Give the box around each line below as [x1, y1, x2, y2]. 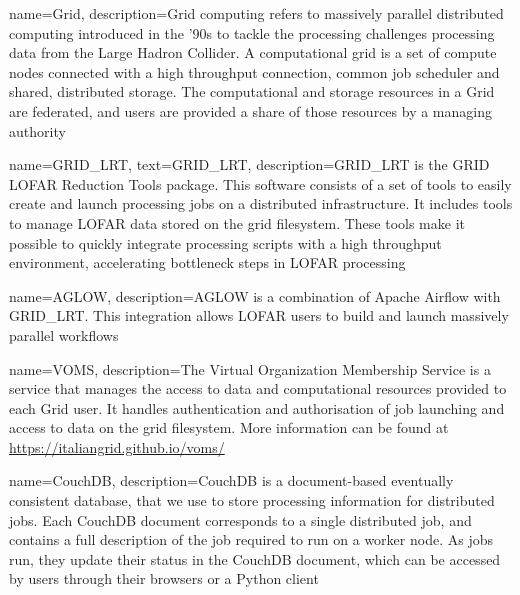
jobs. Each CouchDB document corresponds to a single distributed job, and [9, 509, 472, 530]
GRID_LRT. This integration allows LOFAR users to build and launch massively [9, 305, 509, 326]
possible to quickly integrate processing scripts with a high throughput [9, 232, 442, 253]
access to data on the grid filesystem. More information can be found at [9, 417, 449, 438]
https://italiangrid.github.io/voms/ [9, 436, 225, 457]
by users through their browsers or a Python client [9, 568, 319, 589]
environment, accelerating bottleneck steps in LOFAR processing [9, 252, 406, 273]
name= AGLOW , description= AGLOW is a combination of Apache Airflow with [9, 285, 501, 306]
